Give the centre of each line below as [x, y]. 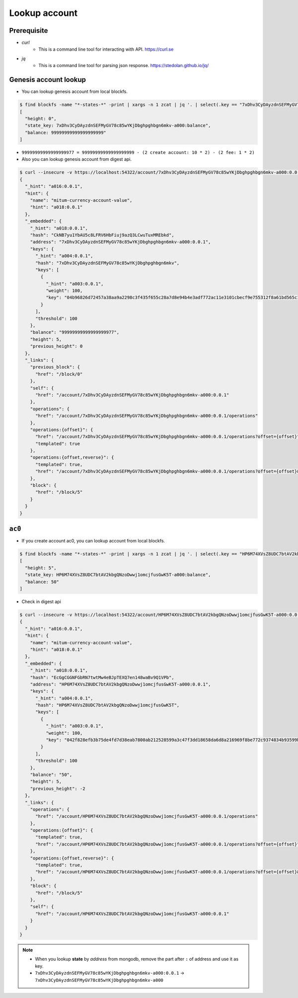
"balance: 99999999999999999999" [66, 132]
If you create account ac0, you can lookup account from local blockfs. [93, 541]
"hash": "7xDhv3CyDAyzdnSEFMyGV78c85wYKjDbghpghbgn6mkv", [108, 263]
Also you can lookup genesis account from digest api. [76, 159]
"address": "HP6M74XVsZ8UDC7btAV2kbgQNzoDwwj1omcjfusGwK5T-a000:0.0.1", [120, 684]
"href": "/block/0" [59, 374]
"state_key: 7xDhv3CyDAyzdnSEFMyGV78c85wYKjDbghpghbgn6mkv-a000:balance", [118, 126]
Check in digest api [41, 602]
